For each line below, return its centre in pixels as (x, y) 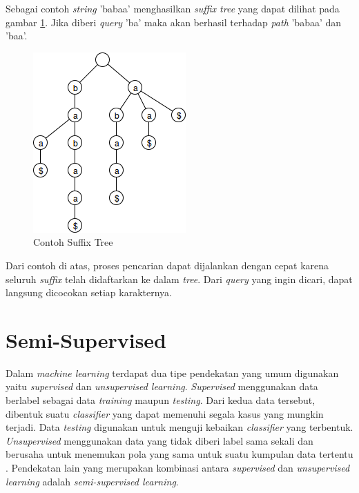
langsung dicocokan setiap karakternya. (89, 292)
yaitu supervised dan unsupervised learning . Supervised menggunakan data (162, 386)
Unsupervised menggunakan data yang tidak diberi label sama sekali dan (159, 440)
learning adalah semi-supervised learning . (92, 481)
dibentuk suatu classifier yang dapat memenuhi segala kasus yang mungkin (165, 413)
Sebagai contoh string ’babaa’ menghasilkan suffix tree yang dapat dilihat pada (173, 8)
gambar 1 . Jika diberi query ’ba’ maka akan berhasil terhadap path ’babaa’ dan (174, 22)
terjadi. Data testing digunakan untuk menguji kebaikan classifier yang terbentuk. (179, 427)
